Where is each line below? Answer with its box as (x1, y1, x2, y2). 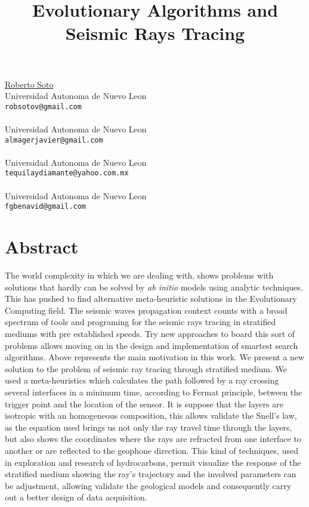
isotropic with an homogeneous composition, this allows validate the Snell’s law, (5, 409, 297, 422)
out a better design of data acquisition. (5, 491, 147, 503)
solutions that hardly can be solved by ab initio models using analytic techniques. (5, 280, 303, 293)
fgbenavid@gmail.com (5, 202, 86, 211)
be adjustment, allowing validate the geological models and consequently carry (5, 479, 292, 491)
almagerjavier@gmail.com (5, 135, 103, 144)
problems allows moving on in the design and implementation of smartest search (5, 339, 298, 351)
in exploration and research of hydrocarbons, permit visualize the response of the (5, 456, 301, 468)
